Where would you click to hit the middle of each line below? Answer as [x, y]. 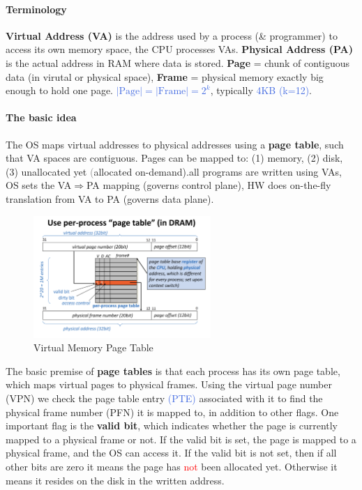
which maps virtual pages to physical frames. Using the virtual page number [169, 384]
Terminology [36, 9]
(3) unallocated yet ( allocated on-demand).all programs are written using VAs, [174, 171]
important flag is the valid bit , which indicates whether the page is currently [172, 426]
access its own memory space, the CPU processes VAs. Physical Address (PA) [180, 49]
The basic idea [41, 117]
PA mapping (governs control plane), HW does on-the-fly [209, 185]
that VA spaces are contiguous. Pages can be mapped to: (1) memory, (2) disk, [174, 158]
